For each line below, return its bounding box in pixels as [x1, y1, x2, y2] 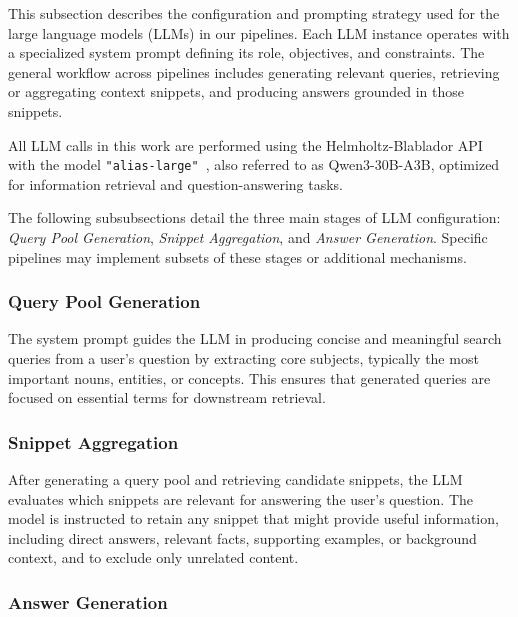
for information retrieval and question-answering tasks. [8, 173, 343, 194]
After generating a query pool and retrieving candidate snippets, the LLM [8, 469, 463, 489]
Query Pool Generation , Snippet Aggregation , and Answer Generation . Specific [8, 227, 488, 247]
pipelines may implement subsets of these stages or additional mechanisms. [8, 246, 467, 267]
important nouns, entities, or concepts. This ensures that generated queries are [8, 367, 491, 388]
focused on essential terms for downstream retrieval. [8, 387, 326, 408]
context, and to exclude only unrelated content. [8, 547, 299, 568]
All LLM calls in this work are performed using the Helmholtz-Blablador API [8, 134, 483, 155]
